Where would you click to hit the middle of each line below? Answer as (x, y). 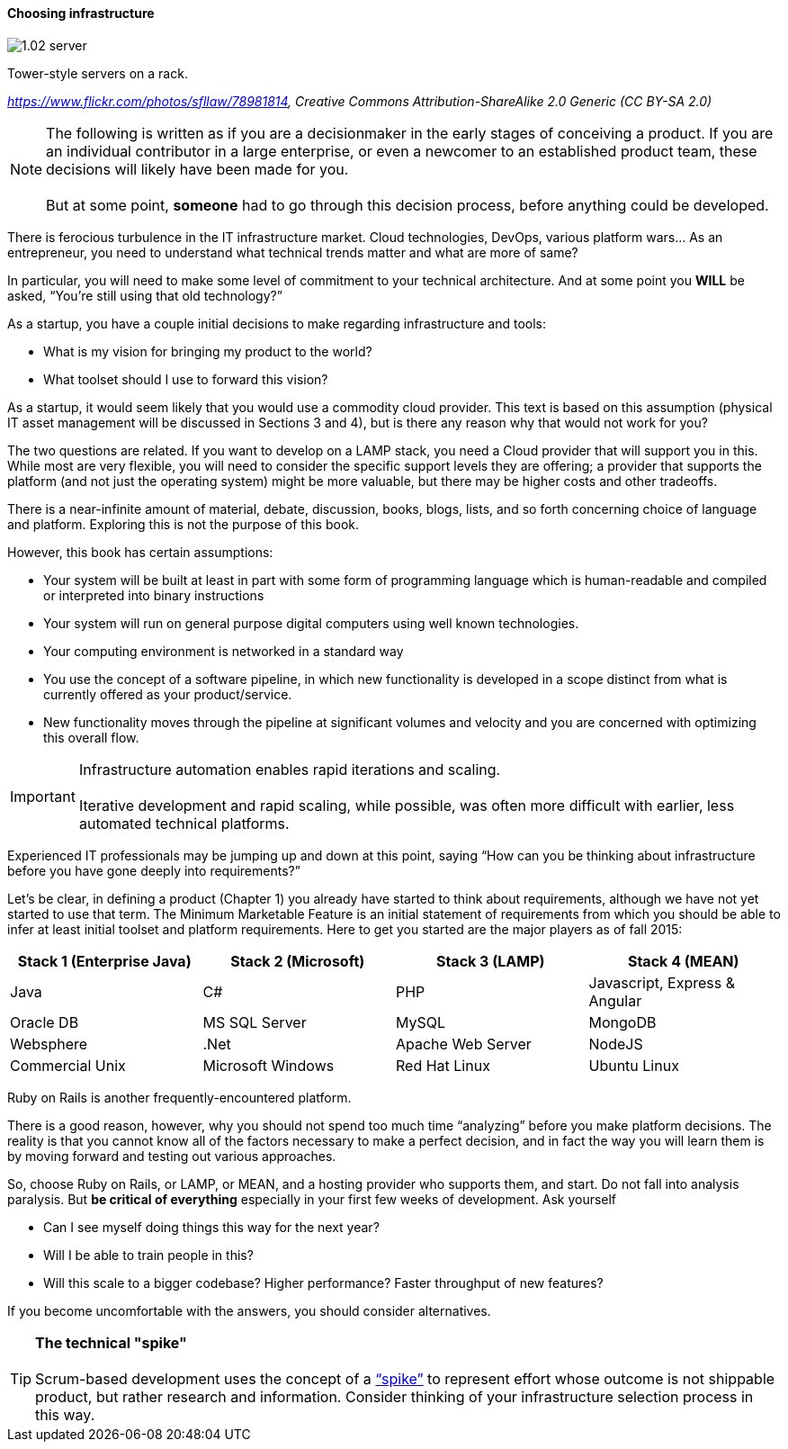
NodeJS (616, 1044)
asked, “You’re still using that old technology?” (145, 295)
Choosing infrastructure (81, 13)
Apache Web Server (464, 1044)
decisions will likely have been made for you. (197, 169)
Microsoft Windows (269, 1065)
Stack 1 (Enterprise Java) (104, 961)
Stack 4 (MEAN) (683, 961)
